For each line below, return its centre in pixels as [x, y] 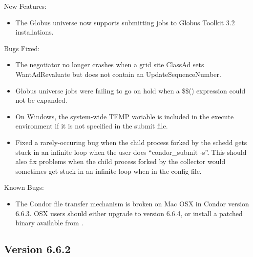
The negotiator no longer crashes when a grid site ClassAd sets [110, 64]
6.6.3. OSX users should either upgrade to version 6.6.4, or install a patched [129, 213]
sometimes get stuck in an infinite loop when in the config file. [108, 171]
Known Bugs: [24, 187]
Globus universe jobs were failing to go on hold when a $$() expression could [130, 90]
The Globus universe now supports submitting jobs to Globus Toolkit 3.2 [125, 22]
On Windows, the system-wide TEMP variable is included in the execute [125, 116]
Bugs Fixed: [22, 48]
